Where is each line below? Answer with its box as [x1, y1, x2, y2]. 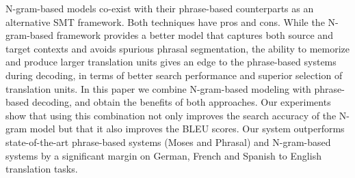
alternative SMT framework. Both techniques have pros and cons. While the [5, 14, 325, 29]
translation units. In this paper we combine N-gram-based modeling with [5, 81, 311, 95]
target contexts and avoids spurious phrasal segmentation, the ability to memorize [5, 41, 350, 55]
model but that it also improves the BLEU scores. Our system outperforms [29, 121, 345, 136]
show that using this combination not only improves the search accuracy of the [5, 108, 337, 122]
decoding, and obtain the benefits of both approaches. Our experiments [31, 95, 331, 109]
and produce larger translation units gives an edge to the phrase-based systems [5, 55, 337, 69]
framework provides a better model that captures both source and [56, 28, 333, 42]
